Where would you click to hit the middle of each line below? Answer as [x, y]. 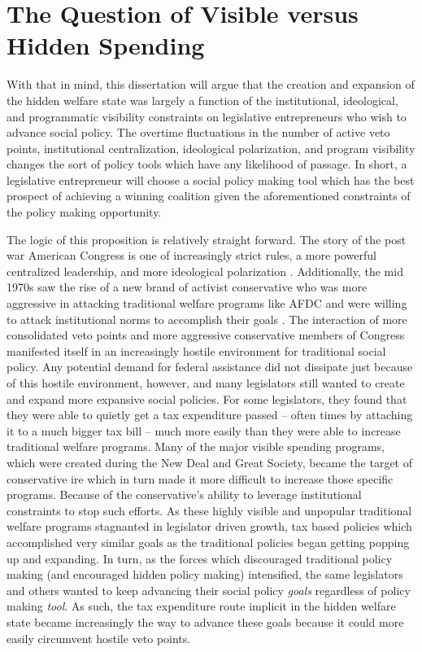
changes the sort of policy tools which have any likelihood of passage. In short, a [207, 164]
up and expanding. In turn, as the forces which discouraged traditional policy [200, 558]
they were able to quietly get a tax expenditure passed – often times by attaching [210, 415]
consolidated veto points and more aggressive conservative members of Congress [206, 335]
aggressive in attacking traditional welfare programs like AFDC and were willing [207, 303]
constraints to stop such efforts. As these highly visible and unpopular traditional [209, 510]
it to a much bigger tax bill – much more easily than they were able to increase [204, 430]
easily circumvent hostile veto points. [99, 638]
